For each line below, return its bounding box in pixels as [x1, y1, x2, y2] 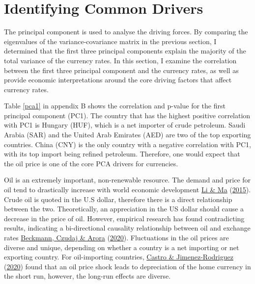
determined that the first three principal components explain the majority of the [4, 46, 246, 56]
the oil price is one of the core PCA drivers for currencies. [4, 158, 178, 168]
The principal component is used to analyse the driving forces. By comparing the [4, 26, 248, 37]
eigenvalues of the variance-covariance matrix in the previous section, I [4, 36, 217, 46]
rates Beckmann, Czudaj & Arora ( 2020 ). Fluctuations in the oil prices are [4, 232, 229, 242]
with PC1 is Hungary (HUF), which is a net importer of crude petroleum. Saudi [4, 120, 246, 130]
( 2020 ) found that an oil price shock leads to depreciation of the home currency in [4, 261, 251, 271]
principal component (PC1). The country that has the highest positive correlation [4, 110, 251, 120]
